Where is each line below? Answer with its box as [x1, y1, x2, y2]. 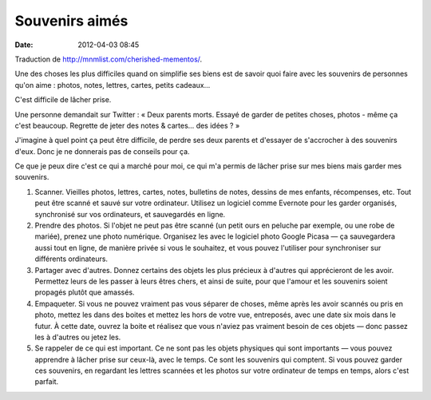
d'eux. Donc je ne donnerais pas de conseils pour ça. [14, 146, 191, 156]
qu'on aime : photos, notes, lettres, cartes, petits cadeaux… [14, 80, 211, 89]
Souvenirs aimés [14, 12, 129, 30]
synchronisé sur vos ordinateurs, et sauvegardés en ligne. [34, 209, 226, 219]
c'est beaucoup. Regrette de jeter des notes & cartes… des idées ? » [14, 121, 240, 130]
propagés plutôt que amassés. [34, 287, 135, 297]
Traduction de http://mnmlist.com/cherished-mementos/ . [14, 54, 203, 64]
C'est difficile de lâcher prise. [14, 95, 112, 105]
